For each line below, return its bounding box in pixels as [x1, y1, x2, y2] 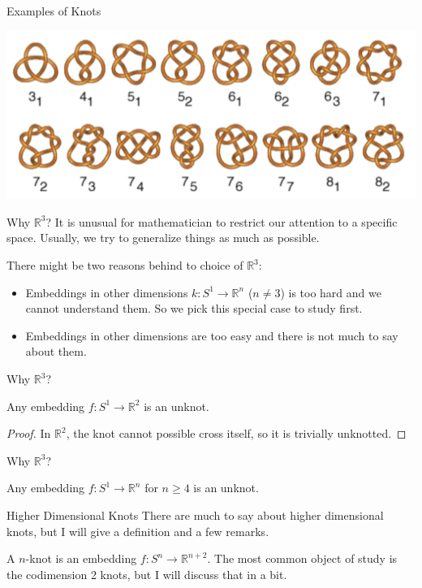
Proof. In [6, 425, 51, 442]
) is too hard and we [280, 283, 381, 300]
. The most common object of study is [207, 550, 398, 567]
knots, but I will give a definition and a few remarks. [6, 522, 269, 539]
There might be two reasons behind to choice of [6, 257, 243, 274]
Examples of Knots [6, 2, 101, 19]
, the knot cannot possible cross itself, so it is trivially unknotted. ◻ [66, 425, 407, 442]
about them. [25, 343, 87, 360]
